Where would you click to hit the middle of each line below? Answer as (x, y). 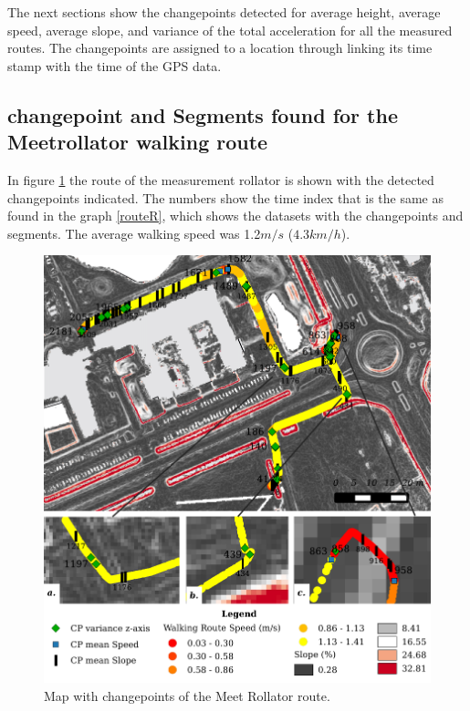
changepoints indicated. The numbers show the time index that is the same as (226, 197)
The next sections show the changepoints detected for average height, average (224, 12)
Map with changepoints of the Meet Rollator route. (187, 696)
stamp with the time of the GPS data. (115, 65)
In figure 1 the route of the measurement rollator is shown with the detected (221, 179)
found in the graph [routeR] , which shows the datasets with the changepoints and (235, 216)
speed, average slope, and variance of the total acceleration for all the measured (230, 30)
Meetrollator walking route (138, 142)
